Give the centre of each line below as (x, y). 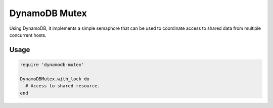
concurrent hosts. (28, 35)
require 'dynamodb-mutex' (52, 65)
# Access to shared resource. (63, 86)
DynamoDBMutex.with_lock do (55, 79)
